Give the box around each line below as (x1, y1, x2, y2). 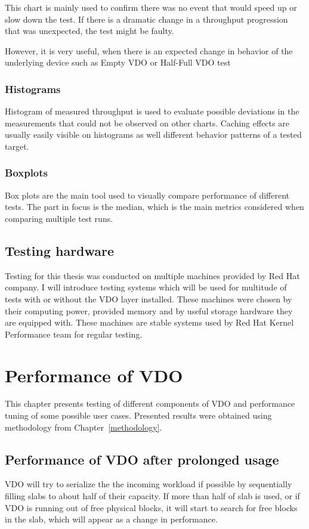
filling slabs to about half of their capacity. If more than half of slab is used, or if (5, 490, 300, 502)
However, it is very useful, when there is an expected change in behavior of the (5, 44, 293, 57)
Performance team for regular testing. (5, 327, 143, 340)
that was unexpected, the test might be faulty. (5, 24, 174, 37)
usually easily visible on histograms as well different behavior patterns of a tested (5, 128, 302, 141)
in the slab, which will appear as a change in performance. (5, 513, 218, 525)
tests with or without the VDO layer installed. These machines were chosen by (5, 292, 292, 305)
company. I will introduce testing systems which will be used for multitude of (5, 281, 287, 293)
